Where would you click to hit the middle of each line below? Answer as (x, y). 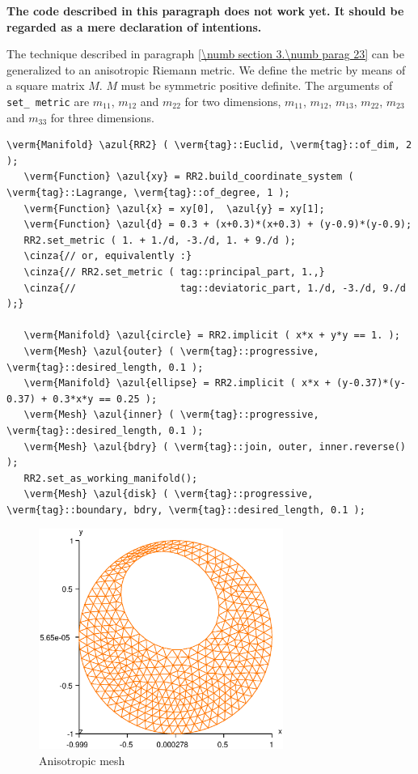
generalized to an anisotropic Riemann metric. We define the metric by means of (206, 69)
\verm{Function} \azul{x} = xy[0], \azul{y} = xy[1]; (174, 208)
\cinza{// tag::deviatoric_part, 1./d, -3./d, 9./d (215, 288)
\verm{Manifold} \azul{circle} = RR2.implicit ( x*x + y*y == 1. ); (212, 336)
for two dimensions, (233, 101)
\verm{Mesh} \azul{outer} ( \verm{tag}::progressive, (171, 351)
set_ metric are (48, 101)
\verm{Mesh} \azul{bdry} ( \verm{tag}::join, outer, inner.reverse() (215, 447)
